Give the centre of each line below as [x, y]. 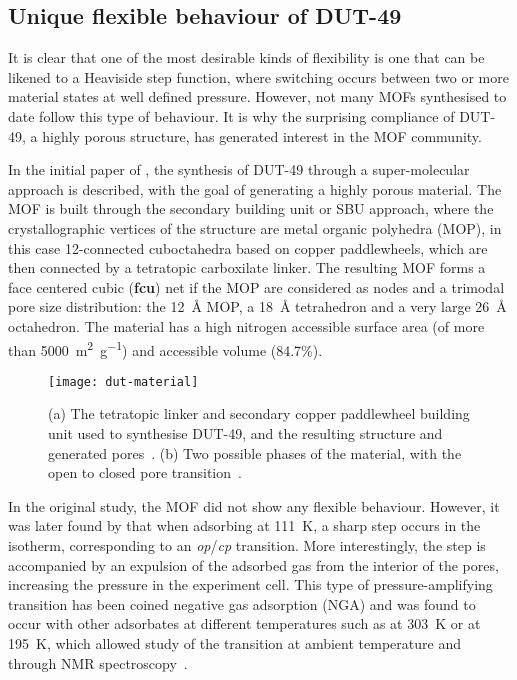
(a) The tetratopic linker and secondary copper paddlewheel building [259, 413]
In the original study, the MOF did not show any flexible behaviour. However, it [254, 505]
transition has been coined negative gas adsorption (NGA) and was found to [242, 603]
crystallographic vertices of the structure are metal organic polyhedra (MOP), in [255, 227]
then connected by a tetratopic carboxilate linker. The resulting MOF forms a [247, 267]
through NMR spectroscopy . [98, 662]
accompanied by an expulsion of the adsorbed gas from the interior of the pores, [253, 564]
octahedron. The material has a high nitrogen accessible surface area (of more [246, 325]
